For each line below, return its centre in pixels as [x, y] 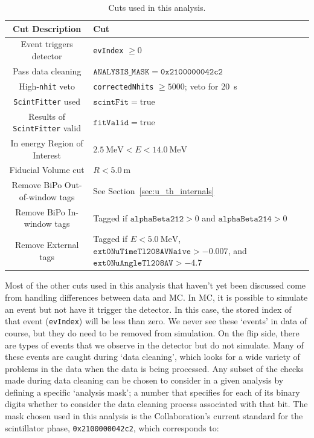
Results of [47, 116]
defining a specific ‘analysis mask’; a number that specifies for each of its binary [152, 392]
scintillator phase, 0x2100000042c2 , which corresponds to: [112, 427]
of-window [38, 196]
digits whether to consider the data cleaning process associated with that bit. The [156, 404]
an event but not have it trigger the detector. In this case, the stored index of [148, 309]
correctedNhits [123, 87]
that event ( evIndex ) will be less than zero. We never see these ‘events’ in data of [156, 321]
